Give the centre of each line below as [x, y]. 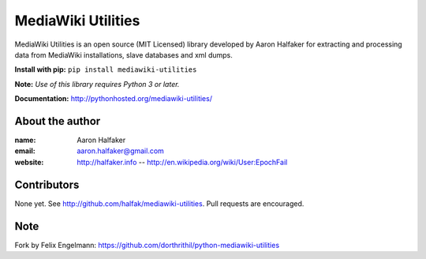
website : [29, 162]
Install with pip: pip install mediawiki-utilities [106, 69]
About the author [58, 121]
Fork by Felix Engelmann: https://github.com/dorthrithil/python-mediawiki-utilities [147, 245]
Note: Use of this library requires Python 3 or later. [97, 84]
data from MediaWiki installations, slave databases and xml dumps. [123, 54]
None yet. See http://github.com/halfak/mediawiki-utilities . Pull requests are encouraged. [159, 203]
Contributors [47, 184]
